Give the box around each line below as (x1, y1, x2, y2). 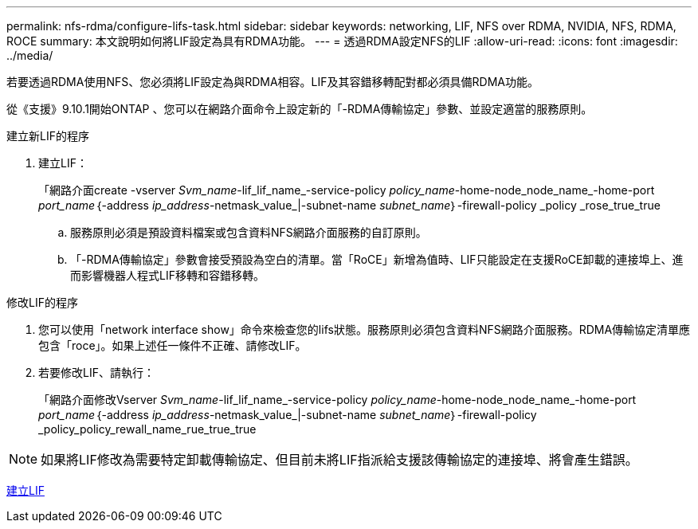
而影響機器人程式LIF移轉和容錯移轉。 (70, 268, 265, 282)
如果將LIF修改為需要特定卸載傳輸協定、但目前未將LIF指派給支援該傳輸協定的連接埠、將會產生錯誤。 (41, 452, 638, 468)
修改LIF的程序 (6, 296, 78, 309)
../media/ (6, 49, 53, 62)
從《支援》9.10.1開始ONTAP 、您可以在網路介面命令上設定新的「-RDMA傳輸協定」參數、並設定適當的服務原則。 (6, 102, 593, 116)
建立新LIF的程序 (6, 129, 89, 143)
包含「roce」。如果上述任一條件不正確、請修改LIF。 (38, 339, 307, 352)
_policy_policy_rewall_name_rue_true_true (38, 422, 257, 436)
